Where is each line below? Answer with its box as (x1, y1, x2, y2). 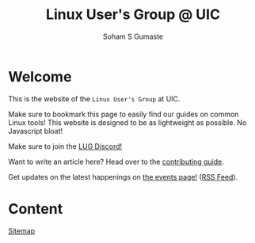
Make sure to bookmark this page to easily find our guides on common (8, 109, 239, 119)
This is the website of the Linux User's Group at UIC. (8, 93, 181, 104)
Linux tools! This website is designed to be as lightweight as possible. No (8, 117, 247, 127)
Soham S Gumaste (102, 32, 164, 41)
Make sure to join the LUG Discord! (8, 141, 123, 151)
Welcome (8, 67, 72, 85)
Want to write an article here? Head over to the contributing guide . (8, 157, 224, 166)
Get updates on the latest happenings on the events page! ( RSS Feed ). (8, 172, 238, 181)
